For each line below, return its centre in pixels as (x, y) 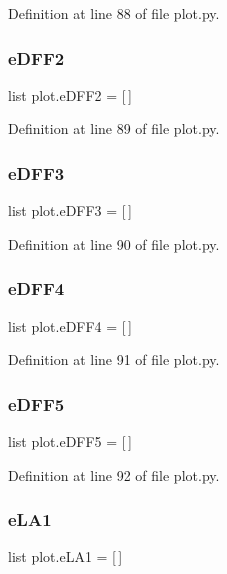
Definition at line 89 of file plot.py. (114, 128)
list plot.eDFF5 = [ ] (70, 441)
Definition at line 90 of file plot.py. (114, 243)
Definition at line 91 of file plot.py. (114, 359)
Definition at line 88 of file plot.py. (114, 13)
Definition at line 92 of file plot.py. (114, 474)
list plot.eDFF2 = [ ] (70, 94)
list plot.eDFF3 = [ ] (70, 210)
